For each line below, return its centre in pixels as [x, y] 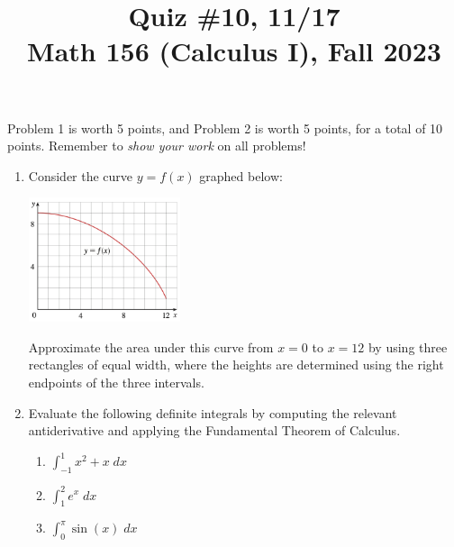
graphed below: [241, 175]
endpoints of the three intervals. [116, 382]
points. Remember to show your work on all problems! [157, 146]
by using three [408, 346]
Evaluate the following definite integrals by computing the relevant [213, 412]
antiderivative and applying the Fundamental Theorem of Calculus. [214, 430]
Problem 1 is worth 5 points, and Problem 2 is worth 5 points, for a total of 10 [225, 128]
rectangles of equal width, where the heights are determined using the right [236, 365]
